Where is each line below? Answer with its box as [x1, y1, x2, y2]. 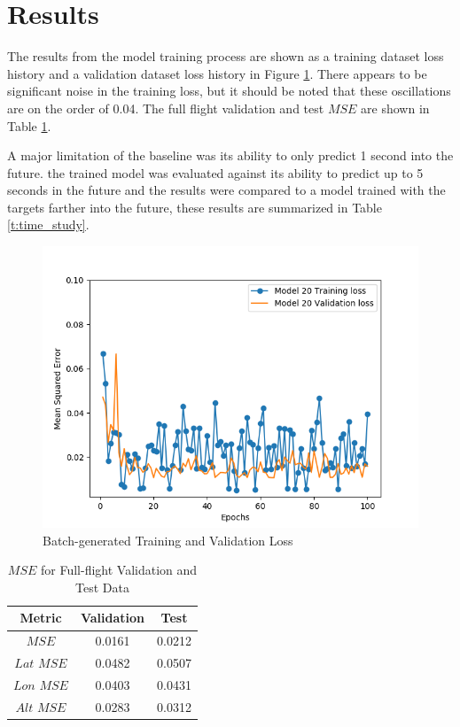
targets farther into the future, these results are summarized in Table [7, 197, 382, 216]
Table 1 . [7, 116, 51, 135]
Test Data [75, 577, 129, 596]
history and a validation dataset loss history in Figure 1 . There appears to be [7, 64, 427, 82]
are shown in [361, 98, 430, 117]
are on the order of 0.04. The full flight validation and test [7, 98, 324, 117]
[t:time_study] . [7, 215, 90, 234]
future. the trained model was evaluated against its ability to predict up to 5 [7, 163, 424, 182]
